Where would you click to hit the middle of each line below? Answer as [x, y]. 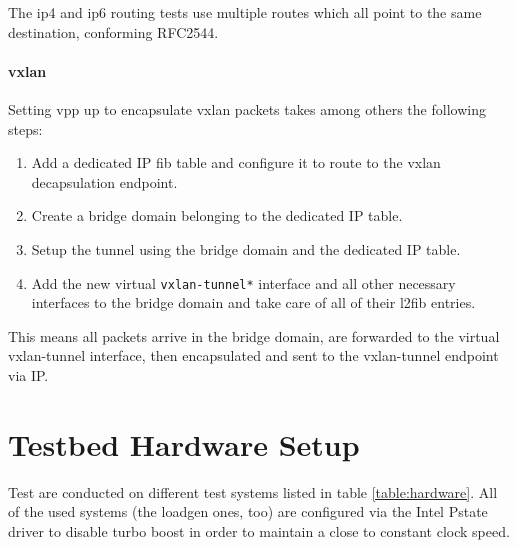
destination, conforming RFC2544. [113, 31]
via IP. [28, 374]
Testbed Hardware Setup [184, 443]
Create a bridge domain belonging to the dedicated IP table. [217, 215]
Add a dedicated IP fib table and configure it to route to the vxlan [236, 162]
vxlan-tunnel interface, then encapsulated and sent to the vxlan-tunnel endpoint [253, 355]
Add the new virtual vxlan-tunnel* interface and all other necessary [243, 282]
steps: [25, 128]
